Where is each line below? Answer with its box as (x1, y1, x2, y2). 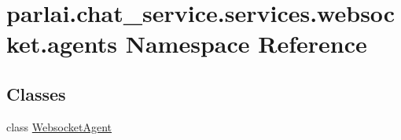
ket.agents (6, 28, 118, 60)
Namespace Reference (125, 28, 367, 60)
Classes (6, 81, 66, 105)
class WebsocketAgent (6, 118, 112, 134)
